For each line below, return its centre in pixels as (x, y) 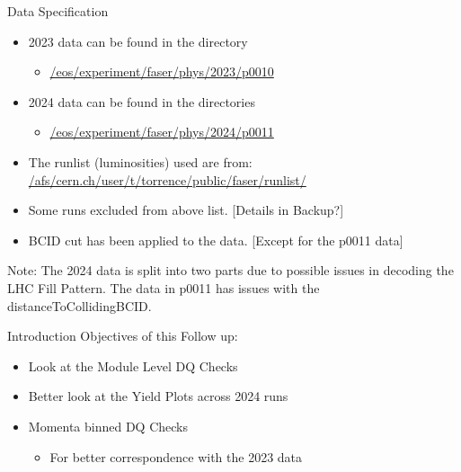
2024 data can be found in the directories (142, 101)
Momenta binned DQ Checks (108, 426)
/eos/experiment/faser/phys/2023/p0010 (162, 71)
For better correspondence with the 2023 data (176, 456)
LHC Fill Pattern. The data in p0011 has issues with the (164, 287)
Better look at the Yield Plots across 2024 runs (158, 396)
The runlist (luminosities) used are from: (140, 161)
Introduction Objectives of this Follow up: (123, 336)
